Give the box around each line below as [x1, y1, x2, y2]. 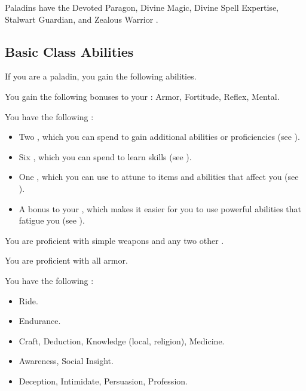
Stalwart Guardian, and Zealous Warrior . [5, 13, 158, 25]
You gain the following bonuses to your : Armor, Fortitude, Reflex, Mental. [5, 90, 280, 102]
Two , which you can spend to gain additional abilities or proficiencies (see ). [19, 130, 300, 143]
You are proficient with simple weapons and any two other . [5, 234, 224, 246]
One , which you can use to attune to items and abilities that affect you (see [19, 170, 299, 183]
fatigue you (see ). [19, 214, 85, 227]
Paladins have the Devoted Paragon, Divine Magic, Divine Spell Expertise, [5, 1, 279, 13]
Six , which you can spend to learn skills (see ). [19, 150, 192, 163]
